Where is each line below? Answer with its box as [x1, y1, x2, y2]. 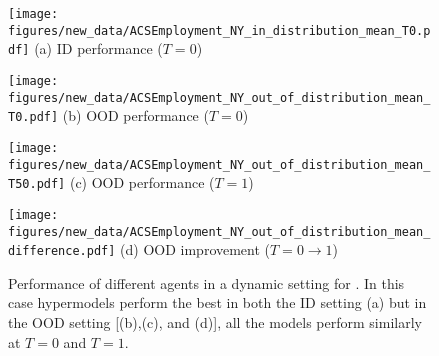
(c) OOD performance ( [69, 172, 215, 193]
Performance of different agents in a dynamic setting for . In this [8, 272, 405, 293]
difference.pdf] [8, 244, 116, 259]
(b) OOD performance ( [62, 105, 209, 126]
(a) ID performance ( [34, 38, 163, 59]
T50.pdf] [8, 177, 66, 192]
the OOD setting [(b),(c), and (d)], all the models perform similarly [8, 312, 422, 333]
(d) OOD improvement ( [120, 239, 271, 260]
